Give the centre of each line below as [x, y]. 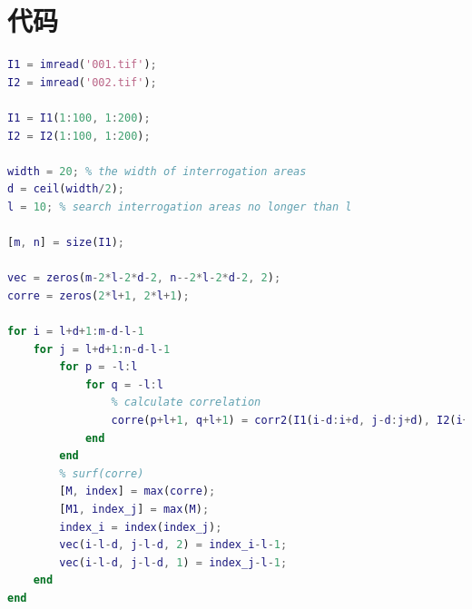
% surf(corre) [102, 473]
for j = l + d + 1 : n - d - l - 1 [102, 349]
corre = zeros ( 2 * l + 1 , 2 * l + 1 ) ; [98, 295]
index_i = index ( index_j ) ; [141, 527]
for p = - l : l [98, 367]
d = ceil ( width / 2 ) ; [66, 189]
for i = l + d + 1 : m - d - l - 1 [76, 332]
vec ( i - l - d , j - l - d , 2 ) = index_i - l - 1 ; [173, 545]
